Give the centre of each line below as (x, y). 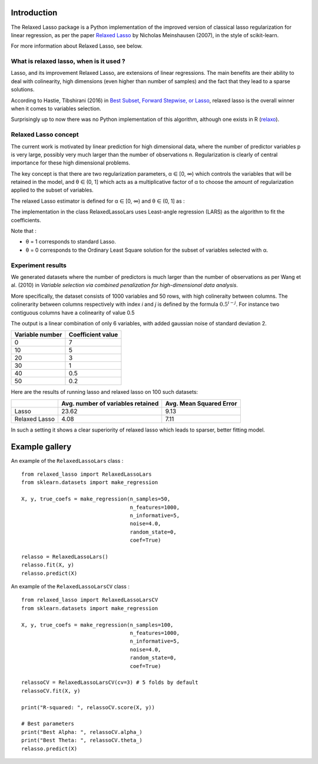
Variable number (38, 335)
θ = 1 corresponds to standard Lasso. (71, 242)
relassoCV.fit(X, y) (51, 691)
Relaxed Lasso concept (45, 134)
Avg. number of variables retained (110, 403)
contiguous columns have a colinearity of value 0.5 (73, 312)
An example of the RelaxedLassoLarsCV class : (70, 587)
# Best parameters (48, 724)
